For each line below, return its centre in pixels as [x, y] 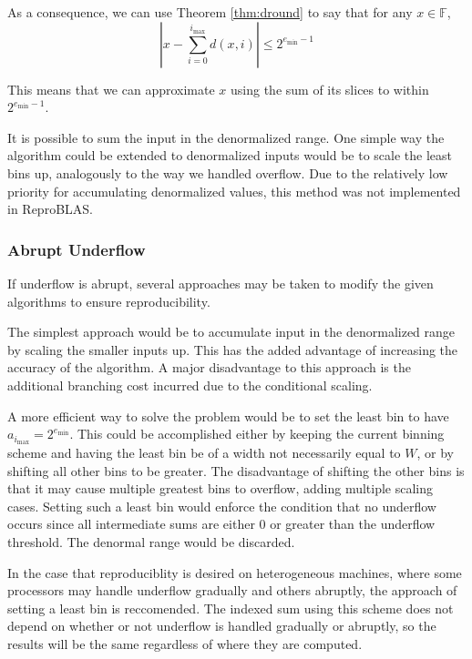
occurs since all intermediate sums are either [131, 524]
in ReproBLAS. [50, 209]
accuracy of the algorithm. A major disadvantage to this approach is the [209, 367]
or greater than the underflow [353, 524]
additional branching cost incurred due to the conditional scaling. [190, 385]
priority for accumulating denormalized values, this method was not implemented [234, 191]
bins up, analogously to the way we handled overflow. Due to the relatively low [228, 172]
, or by [435, 452]
